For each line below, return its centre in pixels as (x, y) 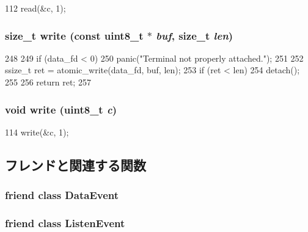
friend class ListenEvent (65, 223)
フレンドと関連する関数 (75, 165)
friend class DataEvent (62, 195)
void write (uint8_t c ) (61, 109)
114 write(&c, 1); (37, 132)
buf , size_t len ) (195, 35)
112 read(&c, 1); (35, 8)
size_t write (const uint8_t (74, 35)
